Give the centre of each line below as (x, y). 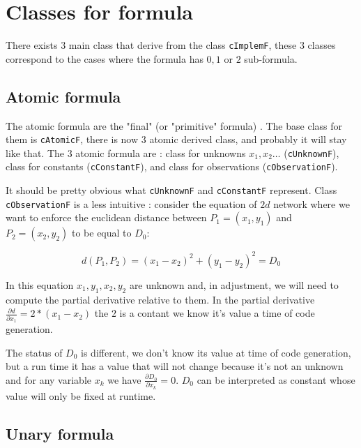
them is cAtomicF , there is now (72, 139)
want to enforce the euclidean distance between (106, 217)
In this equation (40, 284)
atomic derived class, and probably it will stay (248, 139)
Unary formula (60, 433)
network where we (312, 203)
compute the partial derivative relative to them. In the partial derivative (160, 299)
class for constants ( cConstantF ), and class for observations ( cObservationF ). (172, 166)
